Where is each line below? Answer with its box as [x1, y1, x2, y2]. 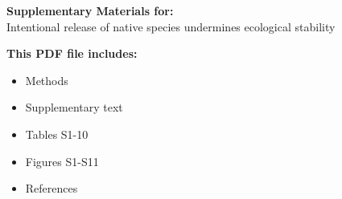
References [25, 180, 78, 197]
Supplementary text [25, 99, 123, 116]
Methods [25, 71, 68, 88]
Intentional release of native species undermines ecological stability [6, 18, 336, 35]
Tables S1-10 [25, 125, 89, 142]
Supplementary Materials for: [6, 2, 174, 18]
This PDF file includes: [6, 45, 138, 62]
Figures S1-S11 [25, 152, 99, 169]
